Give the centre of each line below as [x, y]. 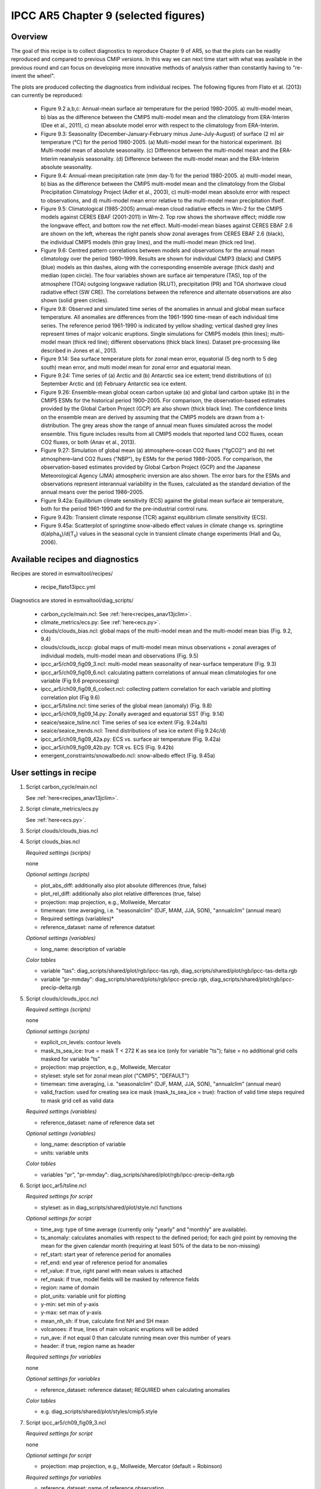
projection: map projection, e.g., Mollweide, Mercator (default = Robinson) [131, 1466]
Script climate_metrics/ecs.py [62, 809]
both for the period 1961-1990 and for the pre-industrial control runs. [125, 509]
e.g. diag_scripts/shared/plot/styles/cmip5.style [99, 1412]
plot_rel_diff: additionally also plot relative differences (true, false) [121, 894]
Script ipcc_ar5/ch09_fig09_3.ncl [66, 1422]
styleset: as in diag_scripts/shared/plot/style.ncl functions [111, 1207]
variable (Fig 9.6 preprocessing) [80, 680]
